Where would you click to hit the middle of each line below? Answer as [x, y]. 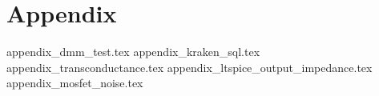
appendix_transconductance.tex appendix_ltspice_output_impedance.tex [189, 67]
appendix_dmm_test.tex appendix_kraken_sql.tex [133, 52]
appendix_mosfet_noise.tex [75, 83]
